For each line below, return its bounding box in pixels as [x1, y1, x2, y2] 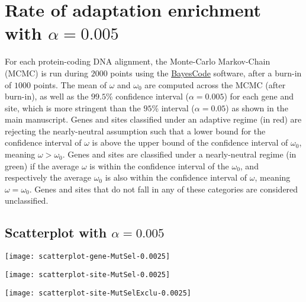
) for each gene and [224, 90, 294, 102]
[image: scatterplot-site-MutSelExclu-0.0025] [5, 288, 191, 297]
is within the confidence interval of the [89, 159, 229, 172]
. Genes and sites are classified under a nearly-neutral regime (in [62, 148, 297, 160]
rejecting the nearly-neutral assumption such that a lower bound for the [5, 124, 266, 137]
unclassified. [5, 194, 49, 207]
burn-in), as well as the [5, 90, 89, 102]
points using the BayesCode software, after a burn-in [110, 66, 302, 79]
